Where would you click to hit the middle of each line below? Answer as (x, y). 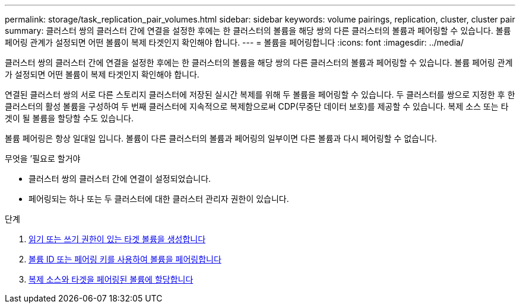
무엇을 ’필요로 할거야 (43, 158)
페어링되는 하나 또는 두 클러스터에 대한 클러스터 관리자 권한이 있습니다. (159, 199)
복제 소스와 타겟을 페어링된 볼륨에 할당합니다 (111, 279)
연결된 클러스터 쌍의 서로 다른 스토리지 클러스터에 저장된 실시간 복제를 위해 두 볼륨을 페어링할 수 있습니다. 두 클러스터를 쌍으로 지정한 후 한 (260, 94)
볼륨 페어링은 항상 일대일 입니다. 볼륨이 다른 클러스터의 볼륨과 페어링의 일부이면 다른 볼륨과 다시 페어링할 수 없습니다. (221, 138)
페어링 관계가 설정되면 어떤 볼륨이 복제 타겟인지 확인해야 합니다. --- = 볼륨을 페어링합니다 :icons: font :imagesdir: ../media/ (234, 42)
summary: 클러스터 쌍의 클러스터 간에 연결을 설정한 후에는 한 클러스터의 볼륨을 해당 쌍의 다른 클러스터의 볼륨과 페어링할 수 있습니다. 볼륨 (258, 31)
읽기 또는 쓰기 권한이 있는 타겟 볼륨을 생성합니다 (117, 239)
